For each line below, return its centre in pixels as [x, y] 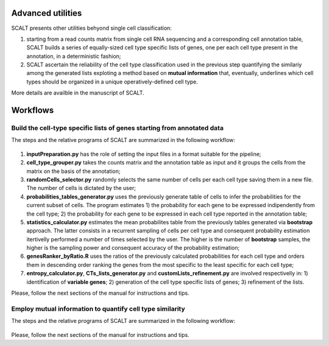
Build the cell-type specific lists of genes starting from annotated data [117, 128]
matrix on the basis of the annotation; [73, 171]
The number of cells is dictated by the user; [81, 188]
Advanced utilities [47, 13]
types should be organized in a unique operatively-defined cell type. [112, 82]
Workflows [33, 111]
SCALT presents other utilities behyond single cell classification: [91, 28]
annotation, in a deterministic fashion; [74, 56]
